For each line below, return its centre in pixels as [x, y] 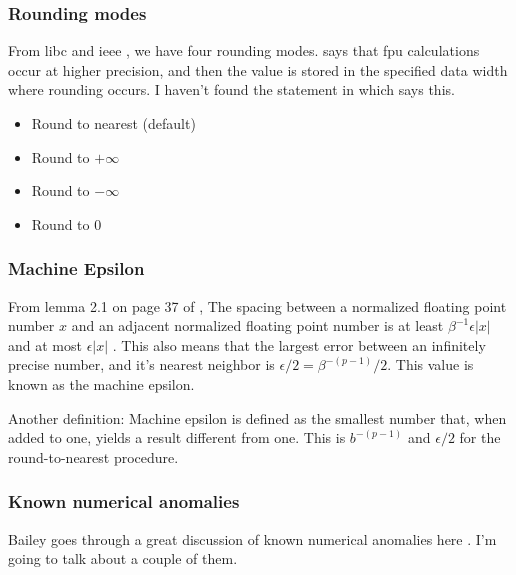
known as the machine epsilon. [101, 383]
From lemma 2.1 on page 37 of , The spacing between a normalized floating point [257, 305]
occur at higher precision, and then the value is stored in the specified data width [258, 69]
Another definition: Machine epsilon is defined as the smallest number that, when [257, 417]
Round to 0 [66, 223]
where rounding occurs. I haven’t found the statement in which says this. [231, 89]
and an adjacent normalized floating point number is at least [257, 325]
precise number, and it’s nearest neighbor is [141, 364]
